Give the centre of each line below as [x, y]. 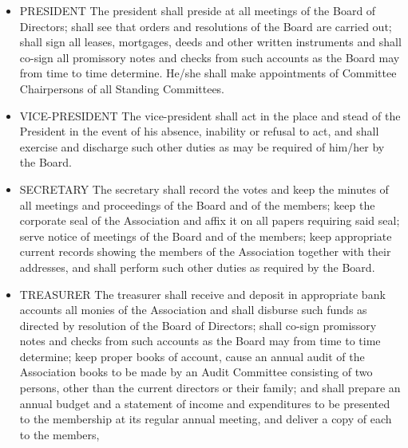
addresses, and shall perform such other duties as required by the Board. [197, 267]
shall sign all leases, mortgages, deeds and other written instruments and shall [210, 42]
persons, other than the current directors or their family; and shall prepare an [210, 388]
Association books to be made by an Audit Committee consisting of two [196, 372]
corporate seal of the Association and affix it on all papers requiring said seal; [210, 220]
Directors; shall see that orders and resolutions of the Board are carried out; [206, 26]
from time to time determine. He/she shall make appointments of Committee [208, 73]
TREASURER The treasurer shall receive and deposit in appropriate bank [202, 294]
